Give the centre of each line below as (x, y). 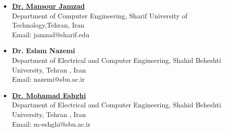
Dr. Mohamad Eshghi (49, 95)
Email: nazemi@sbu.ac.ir (48, 79)
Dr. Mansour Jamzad (48, 6)
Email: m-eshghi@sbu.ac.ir (51, 124)
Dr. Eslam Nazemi (43, 51)
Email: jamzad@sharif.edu (51, 34)
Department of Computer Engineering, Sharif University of (100, 15)
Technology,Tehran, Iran (48, 25)
